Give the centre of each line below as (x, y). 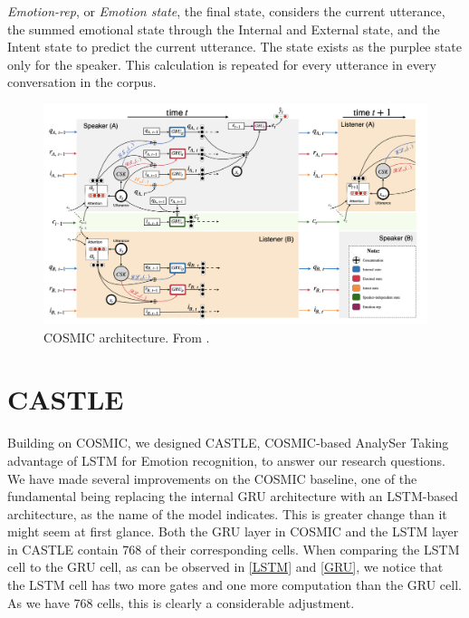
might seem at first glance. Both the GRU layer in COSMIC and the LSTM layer (233, 531)
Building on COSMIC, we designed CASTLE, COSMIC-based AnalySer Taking (228, 443)
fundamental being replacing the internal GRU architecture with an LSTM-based (233, 496)
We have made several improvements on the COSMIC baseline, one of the (212, 478)
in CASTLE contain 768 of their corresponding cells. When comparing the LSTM (234, 549)
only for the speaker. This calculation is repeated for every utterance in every (222, 64)
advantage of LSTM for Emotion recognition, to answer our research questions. (226, 460)
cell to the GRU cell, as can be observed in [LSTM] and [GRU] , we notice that (225, 567)
